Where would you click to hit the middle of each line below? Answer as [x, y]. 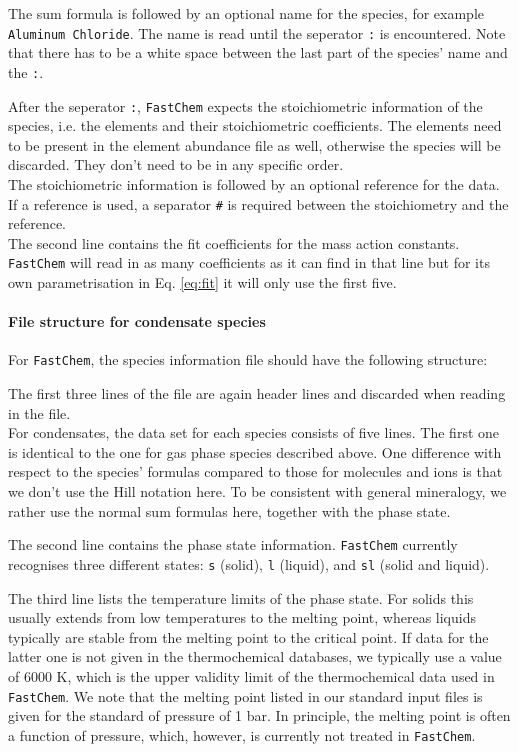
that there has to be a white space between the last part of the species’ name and [258, 52]
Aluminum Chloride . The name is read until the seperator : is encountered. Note [257, 32]
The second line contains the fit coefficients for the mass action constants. [234, 242]
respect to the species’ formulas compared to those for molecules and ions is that [255, 471]
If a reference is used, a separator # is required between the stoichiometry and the [258, 203]
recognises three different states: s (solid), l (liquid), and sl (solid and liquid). [249, 563]
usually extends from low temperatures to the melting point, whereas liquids [242, 617]
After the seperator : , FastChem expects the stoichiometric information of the [245, 105]
